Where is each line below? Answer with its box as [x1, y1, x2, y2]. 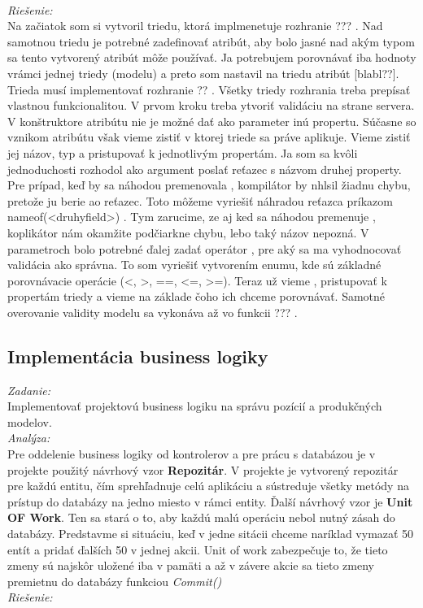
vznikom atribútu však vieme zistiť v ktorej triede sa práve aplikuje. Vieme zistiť [7, 128, 411, 145]
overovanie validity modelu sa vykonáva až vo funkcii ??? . [7, 303, 298, 320]
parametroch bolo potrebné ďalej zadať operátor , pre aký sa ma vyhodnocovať [7, 240, 402, 257]
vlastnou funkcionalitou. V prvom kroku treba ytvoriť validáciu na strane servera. [7, 97, 415, 114]
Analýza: [7, 429, 50, 446]
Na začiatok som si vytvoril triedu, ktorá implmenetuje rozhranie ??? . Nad [7, 17, 383, 34]
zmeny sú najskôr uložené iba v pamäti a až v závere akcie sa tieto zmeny [7, 557, 374, 574]
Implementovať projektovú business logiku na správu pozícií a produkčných [7, 397, 382, 415]
